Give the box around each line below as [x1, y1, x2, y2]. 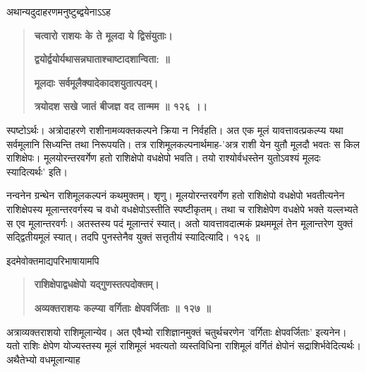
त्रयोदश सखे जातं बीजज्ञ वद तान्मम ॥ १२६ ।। [34, 99, 207, 114]
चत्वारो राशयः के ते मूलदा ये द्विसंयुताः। [34, 28, 173, 42]
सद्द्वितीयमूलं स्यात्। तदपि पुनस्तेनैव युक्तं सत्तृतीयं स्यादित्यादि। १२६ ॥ [6, 229, 260, 244]
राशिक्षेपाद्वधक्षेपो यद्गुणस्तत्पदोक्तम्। [34, 277, 159, 292]
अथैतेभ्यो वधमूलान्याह [6, 352, 80, 366]
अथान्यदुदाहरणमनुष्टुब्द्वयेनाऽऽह [6, 4, 111, 18]
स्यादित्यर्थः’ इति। [6, 164, 68, 179]
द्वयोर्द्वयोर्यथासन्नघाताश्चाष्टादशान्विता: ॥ [34, 52, 170, 66]
